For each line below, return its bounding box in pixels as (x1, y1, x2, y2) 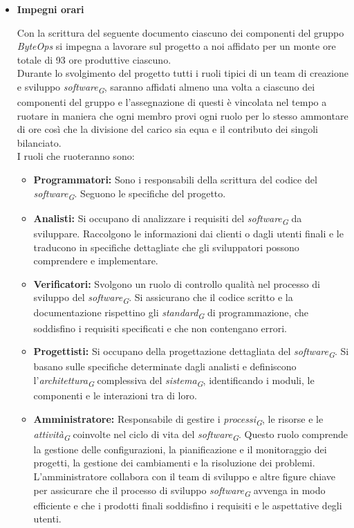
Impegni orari (17, 2, 84, 16)
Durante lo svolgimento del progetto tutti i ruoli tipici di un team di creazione (17, 66, 348, 80)
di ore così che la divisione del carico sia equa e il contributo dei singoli (17, 122, 318, 136)
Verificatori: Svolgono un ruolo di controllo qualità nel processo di (33, 276, 320, 291)
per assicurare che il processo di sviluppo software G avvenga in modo (33, 482, 326, 499)
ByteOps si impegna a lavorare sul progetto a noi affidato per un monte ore (17, 39, 336, 53)
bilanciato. (17, 135, 62, 149)
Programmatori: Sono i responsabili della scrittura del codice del (33, 172, 317, 187)
